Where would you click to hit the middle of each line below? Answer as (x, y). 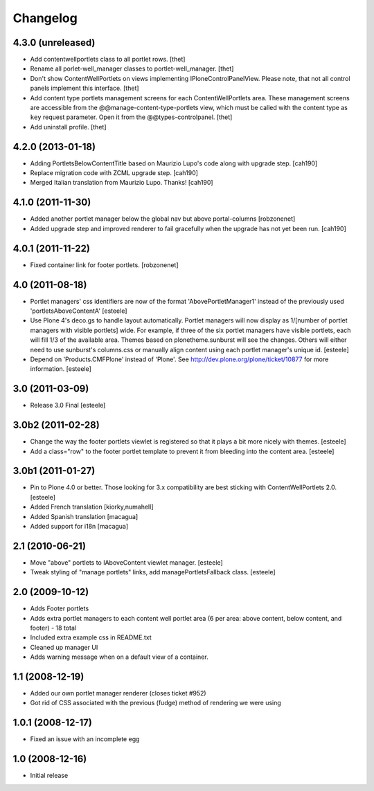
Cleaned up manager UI (64, 647)
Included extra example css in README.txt (91, 637)
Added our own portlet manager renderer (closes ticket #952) (118, 693)
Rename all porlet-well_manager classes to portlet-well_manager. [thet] (132, 69)
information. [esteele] (61, 369)
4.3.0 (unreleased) (54, 43)
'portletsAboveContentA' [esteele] (79, 311)
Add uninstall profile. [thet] (68, 127)
